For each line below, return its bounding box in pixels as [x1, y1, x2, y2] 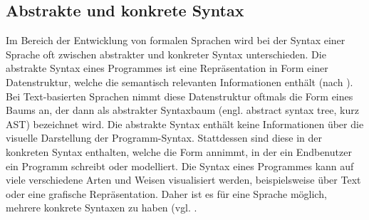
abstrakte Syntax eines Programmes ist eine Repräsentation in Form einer [6, 61, 328, 75]
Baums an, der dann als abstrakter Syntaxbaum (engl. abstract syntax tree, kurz [6, 103, 359, 117]
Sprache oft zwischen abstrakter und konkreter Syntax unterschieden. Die [6, 46, 326, 61]
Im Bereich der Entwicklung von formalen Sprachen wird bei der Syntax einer [6, 33, 345, 48]
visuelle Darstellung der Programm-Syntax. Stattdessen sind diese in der [6, 130, 323, 145]
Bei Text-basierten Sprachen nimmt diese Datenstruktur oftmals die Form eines [6, 88, 353, 103]
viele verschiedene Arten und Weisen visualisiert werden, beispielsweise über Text [6, 172, 361, 187]
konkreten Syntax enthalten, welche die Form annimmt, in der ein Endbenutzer [6, 144, 352, 159]
